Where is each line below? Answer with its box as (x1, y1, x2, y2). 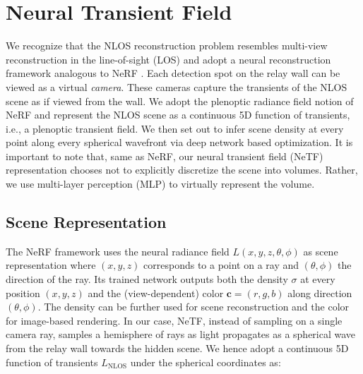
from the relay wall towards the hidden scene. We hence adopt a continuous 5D (6, 341, 349, 356)
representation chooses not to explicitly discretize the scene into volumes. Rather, (6, 162, 358, 177)
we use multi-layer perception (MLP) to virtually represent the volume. (6, 176, 315, 191)
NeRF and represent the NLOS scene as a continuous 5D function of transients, (6, 107, 350, 122)
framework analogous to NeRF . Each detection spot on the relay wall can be (6, 66, 340, 80)
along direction (287, 285, 352, 300)
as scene (303, 243, 338, 258)
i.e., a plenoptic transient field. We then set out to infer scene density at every (6, 121, 344, 135)
